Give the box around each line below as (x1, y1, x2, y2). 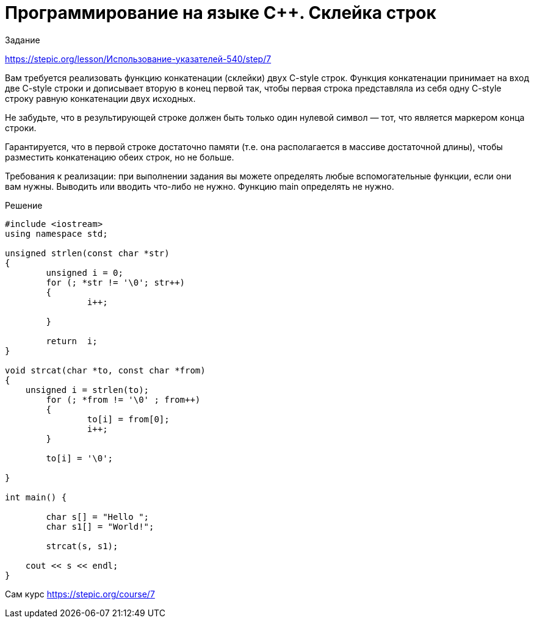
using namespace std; (5, 228, 108, 239)
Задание (5, 34, 40, 45)
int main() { (5, 492, 67, 502)
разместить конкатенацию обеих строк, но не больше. (5, 151, 234, 162)
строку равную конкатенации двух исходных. (5, 93, 196, 104)
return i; (46, 336, 98, 346)
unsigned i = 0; (46, 267, 123, 278)
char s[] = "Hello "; (46, 511, 150, 522)
